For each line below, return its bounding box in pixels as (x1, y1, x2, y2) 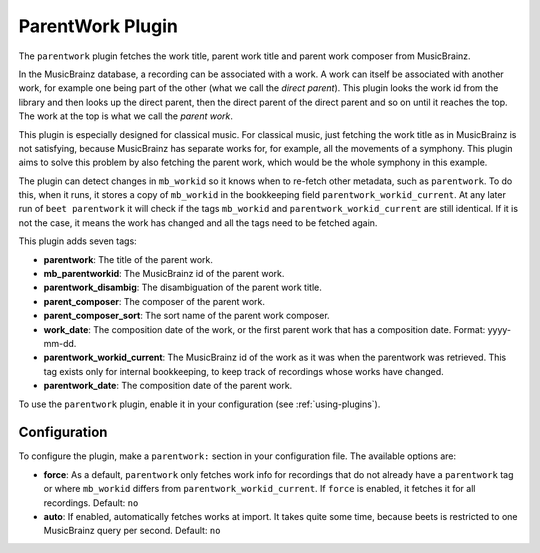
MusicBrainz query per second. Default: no (43, 525, 221, 537)
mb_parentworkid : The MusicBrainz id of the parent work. (43, 268, 285, 280)
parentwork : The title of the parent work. (43, 253, 214, 265)
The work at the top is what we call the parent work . (18, 110, 234, 122)
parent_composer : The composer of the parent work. (43, 295, 265, 307)
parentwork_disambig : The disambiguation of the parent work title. (43, 281, 322, 294)
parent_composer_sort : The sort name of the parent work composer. (43, 310, 330, 322)
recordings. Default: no (43, 496, 139, 509)
